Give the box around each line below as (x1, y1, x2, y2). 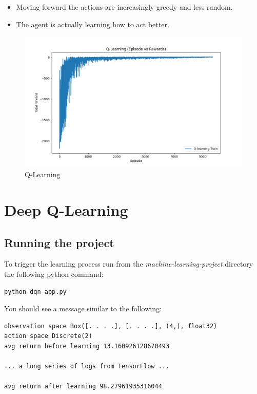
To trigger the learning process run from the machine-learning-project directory (4, 258, 253, 269)
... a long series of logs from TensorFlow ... (4, 363, 170, 370)
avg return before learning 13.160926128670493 (4, 342, 170, 350)
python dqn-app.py (4, 288, 67, 295)
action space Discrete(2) (4, 332, 92, 340)
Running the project (4, 234, 114, 250)
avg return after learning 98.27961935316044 (4, 383, 162, 390)
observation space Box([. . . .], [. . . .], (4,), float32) (4, 322, 218, 330)
